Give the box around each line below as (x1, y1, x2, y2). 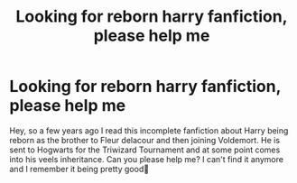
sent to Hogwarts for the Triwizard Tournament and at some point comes (9, 144, 281, 155)
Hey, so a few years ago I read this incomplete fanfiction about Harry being (9, 124, 289, 136)
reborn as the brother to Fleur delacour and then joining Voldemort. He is (9, 134, 281, 145)
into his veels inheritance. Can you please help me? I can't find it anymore (9, 153, 284, 164)
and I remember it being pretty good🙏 (9, 163, 150, 174)
